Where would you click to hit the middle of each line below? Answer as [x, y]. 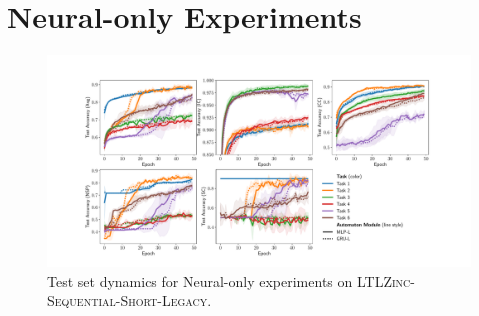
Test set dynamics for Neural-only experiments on [200, 280]
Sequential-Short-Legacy [127, 300]
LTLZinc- [385, 280]
